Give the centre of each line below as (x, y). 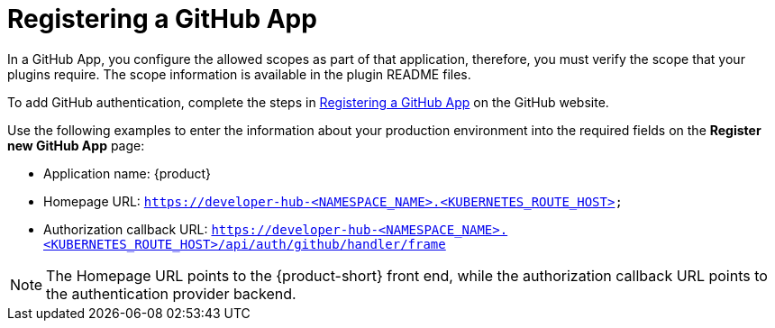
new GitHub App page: (76, 145)
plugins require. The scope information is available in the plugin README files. (239, 74)
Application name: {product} (128, 173)
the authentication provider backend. (171, 293)
